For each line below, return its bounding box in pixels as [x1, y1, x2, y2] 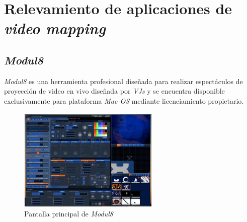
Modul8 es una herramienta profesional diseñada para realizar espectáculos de [4, 76, 243, 86]
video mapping [4, 18, 106, 39]
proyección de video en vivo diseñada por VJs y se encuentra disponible [4, 86, 225, 96]
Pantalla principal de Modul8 [24, 208, 113, 219]
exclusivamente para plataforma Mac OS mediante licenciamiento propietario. [4, 95, 244, 106]
